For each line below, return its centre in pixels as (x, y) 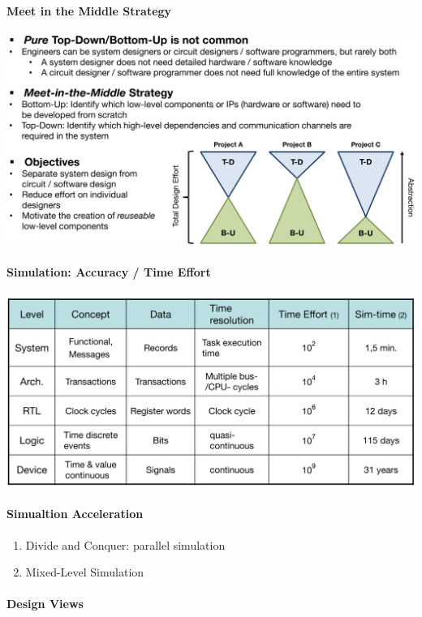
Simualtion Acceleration (75, 514)
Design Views (45, 604)
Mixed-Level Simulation (85, 572)
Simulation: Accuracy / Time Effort (109, 272)
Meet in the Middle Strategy (89, 10)
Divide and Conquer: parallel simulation (125, 544)
